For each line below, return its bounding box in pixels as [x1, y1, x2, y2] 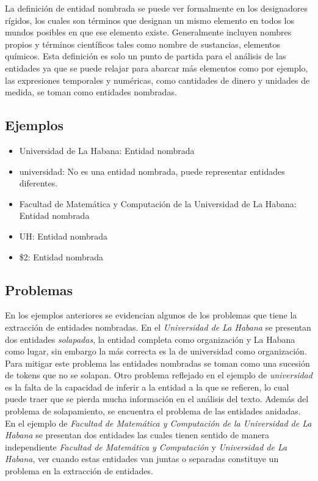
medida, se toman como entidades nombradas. [5, 86, 177, 98]
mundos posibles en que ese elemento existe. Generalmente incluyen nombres [5, 26, 292, 39]
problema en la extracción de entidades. [5, 464, 153, 477]
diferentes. [19, 177, 58, 189]
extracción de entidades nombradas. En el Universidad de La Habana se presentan [5, 320, 311, 333]
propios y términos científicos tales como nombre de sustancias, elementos [5, 37, 280, 50]
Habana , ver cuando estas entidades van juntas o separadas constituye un [5, 452, 279, 465]
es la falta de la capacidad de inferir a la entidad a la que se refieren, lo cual [5, 380, 289, 393]
